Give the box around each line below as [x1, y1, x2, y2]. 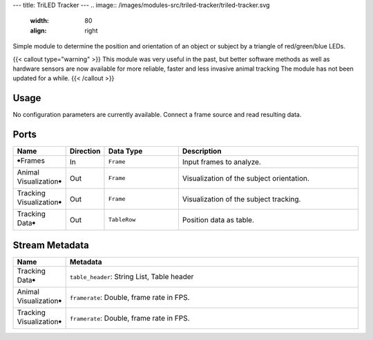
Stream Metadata [12, 239, 89, 251]
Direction [69, 146, 101, 156]
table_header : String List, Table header [69, 272, 194, 282]
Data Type [108, 146, 143, 156]
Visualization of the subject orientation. [182, 173, 310, 183]
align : [30, 26, 47, 35]
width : [30, 17, 50, 25]
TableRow [108, 216, 136, 224]
